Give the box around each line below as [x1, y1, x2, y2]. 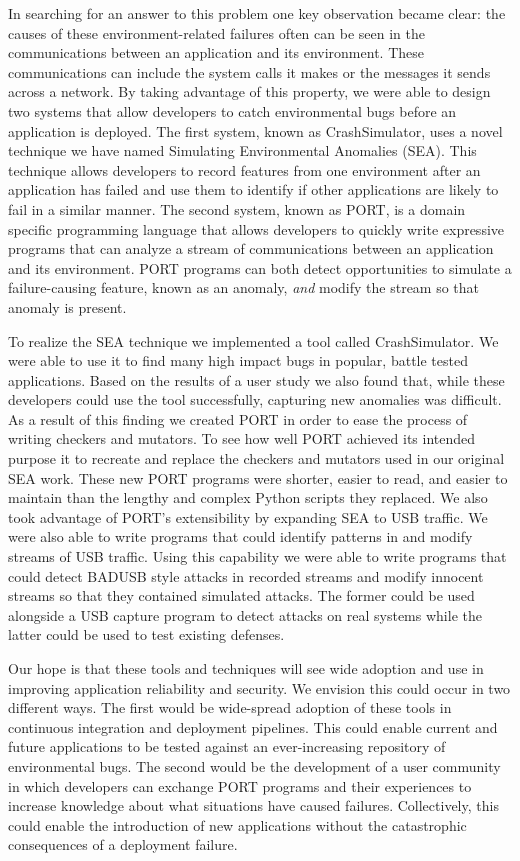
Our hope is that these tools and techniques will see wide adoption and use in [8, 658, 484, 678]
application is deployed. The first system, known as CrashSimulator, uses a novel [8, 120, 503, 141]
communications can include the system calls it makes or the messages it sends [8, 61, 491, 82]
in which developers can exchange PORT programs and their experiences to [8, 775, 472, 796]
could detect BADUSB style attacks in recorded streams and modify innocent [8, 565, 484, 586]
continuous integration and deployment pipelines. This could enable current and [8, 716, 498, 737]
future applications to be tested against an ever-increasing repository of [8, 736, 446, 757]
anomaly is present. [8, 296, 127, 317]
